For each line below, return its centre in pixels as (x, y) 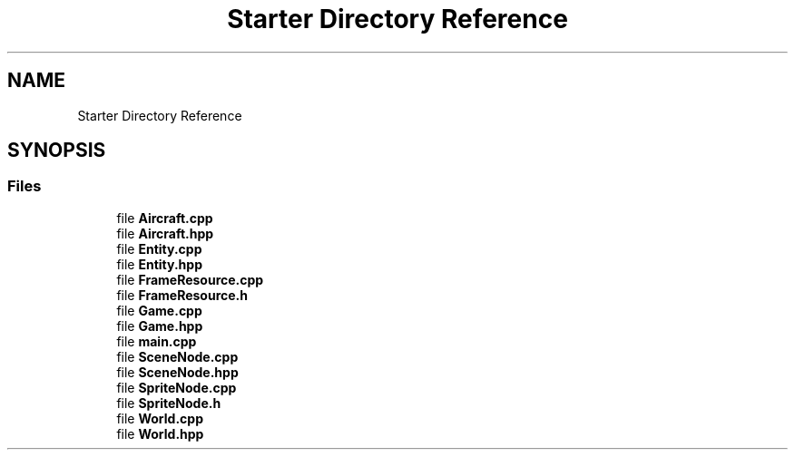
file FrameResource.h (182, 295)
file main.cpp (157, 341)
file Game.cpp (159, 310)
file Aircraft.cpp (165, 218)
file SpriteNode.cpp (177, 387)
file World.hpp (160, 433)
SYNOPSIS (57, 151)
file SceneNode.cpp (177, 356)
